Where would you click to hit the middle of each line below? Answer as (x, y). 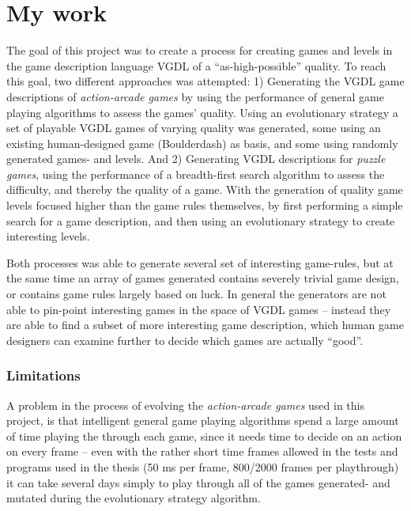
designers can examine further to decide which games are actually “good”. (185, 340)
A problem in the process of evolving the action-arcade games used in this (186, 405)
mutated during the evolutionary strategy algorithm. (134, 498)
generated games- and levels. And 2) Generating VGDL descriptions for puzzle (196, 159)
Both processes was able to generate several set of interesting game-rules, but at (200, 262)
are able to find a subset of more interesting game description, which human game (205, 325)
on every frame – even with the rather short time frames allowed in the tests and (202, 451)
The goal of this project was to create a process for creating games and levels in (200, 50)
